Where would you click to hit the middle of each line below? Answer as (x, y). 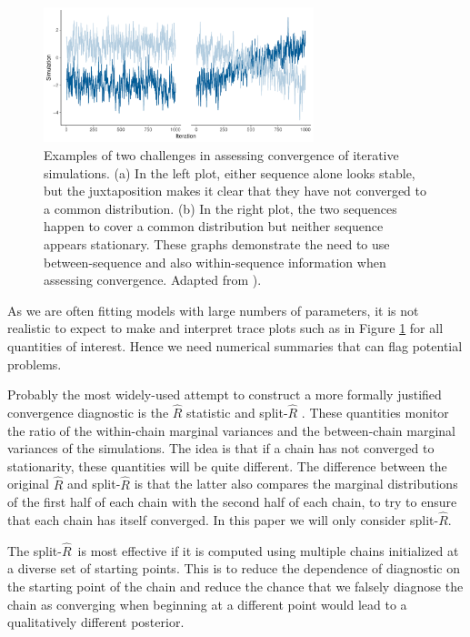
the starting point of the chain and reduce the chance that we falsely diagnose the (235, 586)
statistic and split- (237, 412)
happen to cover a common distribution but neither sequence (214, 226)
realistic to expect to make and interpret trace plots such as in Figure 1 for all (225, 328)
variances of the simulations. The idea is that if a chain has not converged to (221, 448)
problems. (35, 364)
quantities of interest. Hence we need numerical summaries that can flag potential (235, 345)
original (28, 484)
